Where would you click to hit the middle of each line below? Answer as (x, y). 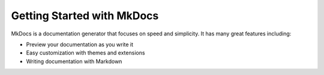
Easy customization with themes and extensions (85, 53)
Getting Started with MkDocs (85, 16)
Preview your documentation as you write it (80, 44)
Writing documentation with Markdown (74, 61)
